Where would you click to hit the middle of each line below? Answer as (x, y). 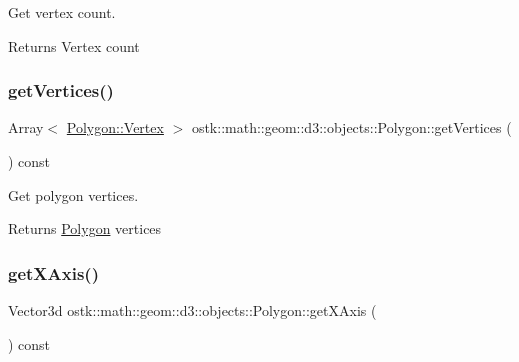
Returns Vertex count (74, 45)
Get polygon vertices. (73, 194)
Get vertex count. (62, 12)
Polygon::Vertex (115, 127)
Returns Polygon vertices (85, 228)
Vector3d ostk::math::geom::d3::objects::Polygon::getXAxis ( (192, 310)
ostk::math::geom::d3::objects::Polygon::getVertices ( (351, 127)
